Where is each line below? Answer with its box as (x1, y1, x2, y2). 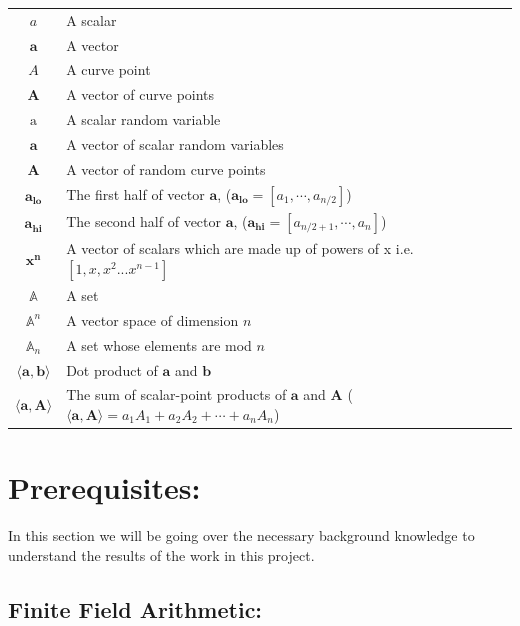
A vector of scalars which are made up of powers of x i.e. (66, 238, 414, 259)
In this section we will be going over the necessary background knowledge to (8, 525, 475, 546)
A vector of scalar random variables (66, 133, 284, 154)
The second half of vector (66, 210, 222, 231)
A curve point (66, 59, 151, 80)
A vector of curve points (66, 84, 215, 105)
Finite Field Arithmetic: (8, 593, 263, 624)
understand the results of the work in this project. (8, 544, 315, 565)
